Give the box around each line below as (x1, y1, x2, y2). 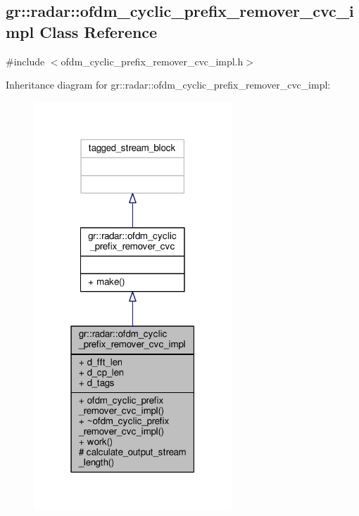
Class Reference (39, 20, 158, 42)
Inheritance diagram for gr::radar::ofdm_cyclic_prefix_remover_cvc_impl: (6, 77, 331, 92)
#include (6, 53, 45, 68)
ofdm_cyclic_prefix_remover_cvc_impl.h (61, 53, 244, 68)
